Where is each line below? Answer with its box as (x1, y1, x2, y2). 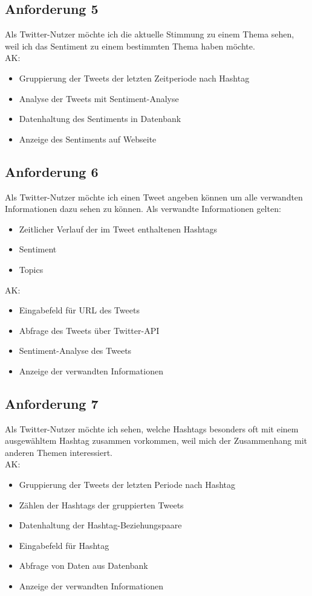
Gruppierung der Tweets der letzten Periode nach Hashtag (19, 478, 236, 491)
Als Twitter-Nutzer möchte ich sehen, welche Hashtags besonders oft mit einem (5, 422, 299, 435)
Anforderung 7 (5, 394, 99, 412)
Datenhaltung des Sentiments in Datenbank (19, 112, 181, 125)
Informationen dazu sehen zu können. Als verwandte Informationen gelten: (5, 202, 281, 215)
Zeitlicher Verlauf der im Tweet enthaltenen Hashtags (19, 222, 218, 235)
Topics (19, 263, 44, 275)
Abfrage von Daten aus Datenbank (19, 559, 148, 572)
